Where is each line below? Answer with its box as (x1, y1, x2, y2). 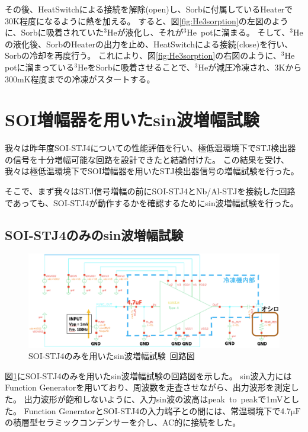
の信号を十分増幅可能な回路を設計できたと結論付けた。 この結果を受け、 (5, 153, 289, 165)
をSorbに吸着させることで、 (87, 60, 195, 73)
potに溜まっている (5, 60, 75, 73)
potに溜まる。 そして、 (201, 26, 290, 39)
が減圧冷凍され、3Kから (208, 60, 302, 73)
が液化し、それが (117, 26, 184, 39)
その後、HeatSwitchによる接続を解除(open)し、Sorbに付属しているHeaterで (5, 3, 293, 15)
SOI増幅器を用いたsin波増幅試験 (5, 107, 259, 132)
